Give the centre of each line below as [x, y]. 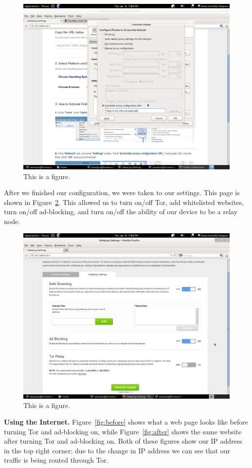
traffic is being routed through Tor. [56, 460]
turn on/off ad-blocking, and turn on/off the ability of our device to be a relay [121, 212]
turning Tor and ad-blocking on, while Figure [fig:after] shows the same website [123, 431]
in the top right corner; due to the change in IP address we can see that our [117, 450]
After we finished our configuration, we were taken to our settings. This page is [122, 193]
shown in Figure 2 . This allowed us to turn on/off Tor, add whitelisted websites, [124, 202]
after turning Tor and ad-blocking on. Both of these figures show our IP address [123, 441]
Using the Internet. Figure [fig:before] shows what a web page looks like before [126, 421]
